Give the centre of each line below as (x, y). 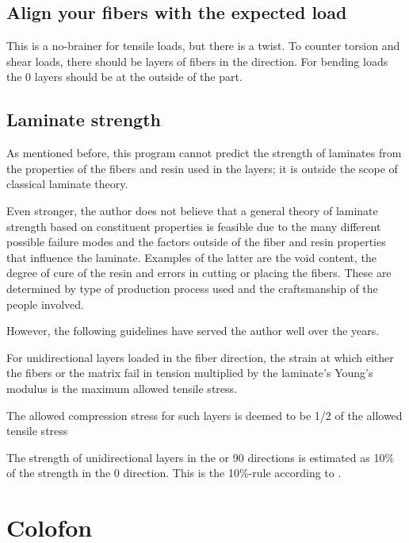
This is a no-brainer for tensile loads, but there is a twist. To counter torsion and (203, 46)
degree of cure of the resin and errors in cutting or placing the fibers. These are (199, 273)
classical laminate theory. (67, 184)
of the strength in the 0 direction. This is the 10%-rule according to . (174, 473)
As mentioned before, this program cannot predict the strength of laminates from (204, 153)
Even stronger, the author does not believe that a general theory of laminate (192, 210)
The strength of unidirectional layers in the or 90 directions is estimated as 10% (201, 457)
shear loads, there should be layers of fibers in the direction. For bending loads (197, 61)
